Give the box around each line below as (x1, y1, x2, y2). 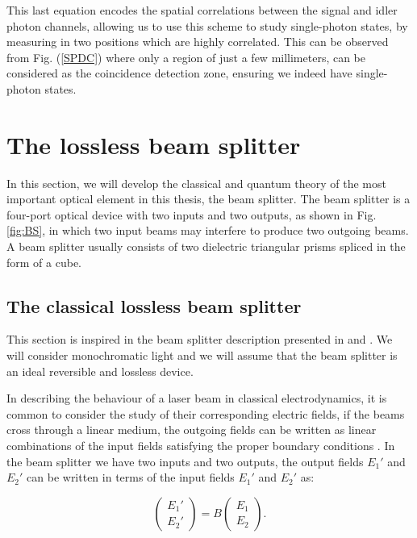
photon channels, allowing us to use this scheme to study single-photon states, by (6, 17, 408, 34)
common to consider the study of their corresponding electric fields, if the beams (6, 405, 405, 422)
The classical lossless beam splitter (6, 293, 302, 318)
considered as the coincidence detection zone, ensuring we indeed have (6, 65, 352, 81)
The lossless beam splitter (6, 127, 301, 161)
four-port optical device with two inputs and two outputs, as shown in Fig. (6, 206, 377, 223)
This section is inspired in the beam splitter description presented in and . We (6, 331, 393, 348)
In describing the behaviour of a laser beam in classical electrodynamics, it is (6, 390, 387, 407)
